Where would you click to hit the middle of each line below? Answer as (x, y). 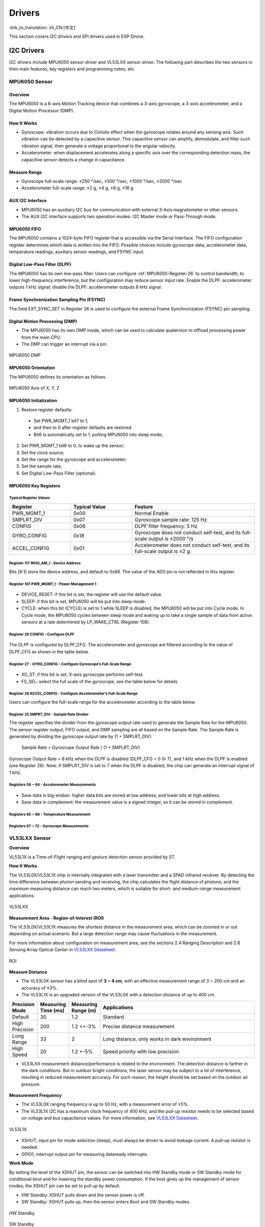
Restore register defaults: (47, 409)
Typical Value (90, 507)
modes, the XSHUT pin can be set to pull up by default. (65, 1186)
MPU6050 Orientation (32, 368)
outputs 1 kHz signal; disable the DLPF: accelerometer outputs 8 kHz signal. (86, 287)
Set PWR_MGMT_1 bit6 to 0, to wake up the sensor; (73, 446)
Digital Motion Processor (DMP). (42, 110)
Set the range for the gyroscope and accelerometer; (74, 459)
